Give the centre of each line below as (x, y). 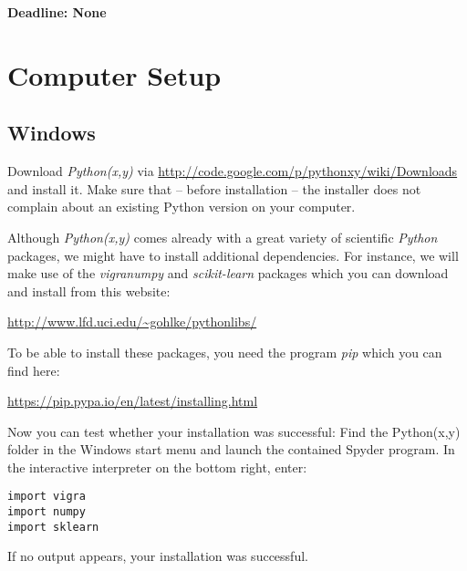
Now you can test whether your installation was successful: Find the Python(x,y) (234, 431)
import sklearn (53, 527)
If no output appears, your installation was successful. (158, 556)
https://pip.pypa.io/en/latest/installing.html (133, 401)
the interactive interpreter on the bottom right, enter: (157, 467)
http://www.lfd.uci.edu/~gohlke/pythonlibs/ (132, 322)
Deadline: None (57, 12)
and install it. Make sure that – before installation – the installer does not (214, 188)
